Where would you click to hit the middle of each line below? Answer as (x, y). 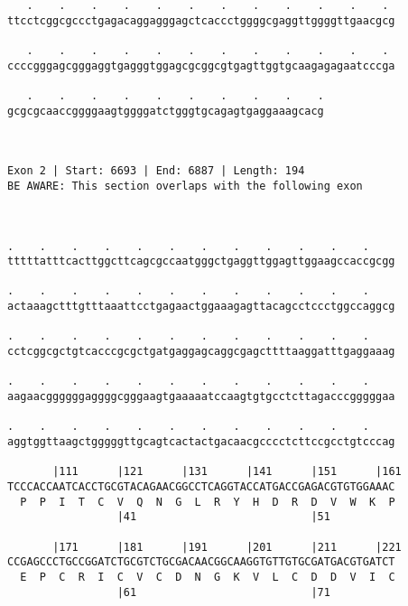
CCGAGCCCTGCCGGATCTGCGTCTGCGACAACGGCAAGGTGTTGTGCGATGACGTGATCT (201, 562)
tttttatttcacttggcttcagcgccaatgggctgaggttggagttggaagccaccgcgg (201, 261)
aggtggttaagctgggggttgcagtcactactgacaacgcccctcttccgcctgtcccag (201, 442)
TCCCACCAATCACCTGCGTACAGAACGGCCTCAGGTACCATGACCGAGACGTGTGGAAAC (201, 487)
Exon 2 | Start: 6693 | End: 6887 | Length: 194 (156, 171)
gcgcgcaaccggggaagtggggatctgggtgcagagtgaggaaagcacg (166, 111)
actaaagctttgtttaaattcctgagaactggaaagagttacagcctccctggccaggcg (201, 307)
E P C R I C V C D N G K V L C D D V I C (208, 577)
